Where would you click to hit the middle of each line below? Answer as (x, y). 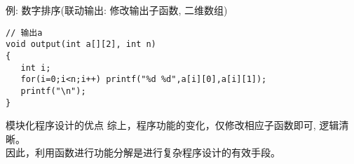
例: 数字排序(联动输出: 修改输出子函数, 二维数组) (117, 10)
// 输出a (24, 33)
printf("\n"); (53, 91)
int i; (36, 68)
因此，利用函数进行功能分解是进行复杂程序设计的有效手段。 (143, 152)
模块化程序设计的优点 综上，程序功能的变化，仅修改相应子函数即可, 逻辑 (172, 125)
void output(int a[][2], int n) (81, 45)
